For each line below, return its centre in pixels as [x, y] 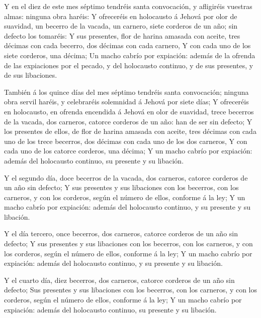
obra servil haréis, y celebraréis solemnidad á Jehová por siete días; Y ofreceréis [126, 102]
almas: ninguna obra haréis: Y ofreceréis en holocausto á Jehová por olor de [121, 16]
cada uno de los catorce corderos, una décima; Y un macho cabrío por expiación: [128, 151]
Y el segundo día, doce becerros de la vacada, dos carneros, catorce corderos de [126, 177]
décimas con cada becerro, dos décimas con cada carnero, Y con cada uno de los [127, 45]
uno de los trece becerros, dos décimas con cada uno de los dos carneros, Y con [126, 141]
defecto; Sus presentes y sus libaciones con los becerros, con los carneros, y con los [131, 290]
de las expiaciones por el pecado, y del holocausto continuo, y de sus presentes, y [129, 65]
